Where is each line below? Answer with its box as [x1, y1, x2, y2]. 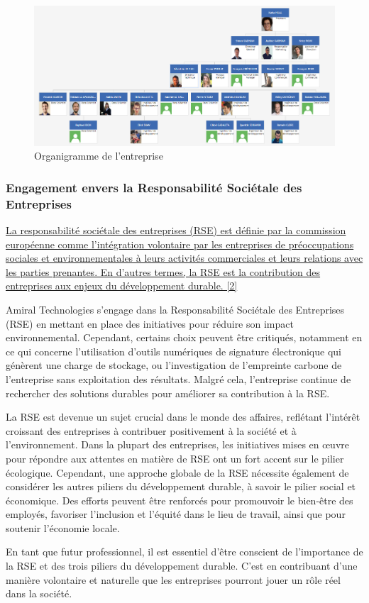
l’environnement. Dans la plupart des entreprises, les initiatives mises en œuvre [6, 437, 349, 452]
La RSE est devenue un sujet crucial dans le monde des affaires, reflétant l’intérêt [6, 409, 360, 424]
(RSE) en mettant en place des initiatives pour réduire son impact [6, 316, 294, 331]
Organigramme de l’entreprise [34, 148, 163, 163]
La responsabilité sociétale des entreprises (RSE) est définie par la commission [6, 223, 346, 238]
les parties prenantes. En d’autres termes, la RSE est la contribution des [6, 264, 321, 279]
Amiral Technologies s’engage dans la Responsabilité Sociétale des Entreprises [6, 301, 345, 316]
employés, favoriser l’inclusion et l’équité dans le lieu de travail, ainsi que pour [6, 507, 346, 521]
